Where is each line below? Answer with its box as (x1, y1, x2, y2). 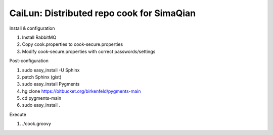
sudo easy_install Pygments (22, 81, 80, 87)
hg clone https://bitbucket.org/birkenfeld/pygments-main (22, 88, 141, 94)
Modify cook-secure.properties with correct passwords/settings (22, 48, 156, 54)
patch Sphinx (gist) (22, 74, 62, 80)
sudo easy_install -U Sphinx (22, 67, 80, 73)
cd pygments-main (22, 95, 62, 101)
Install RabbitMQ (22, 34, 57, 40)
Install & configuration (9, 25, 55, 31)
